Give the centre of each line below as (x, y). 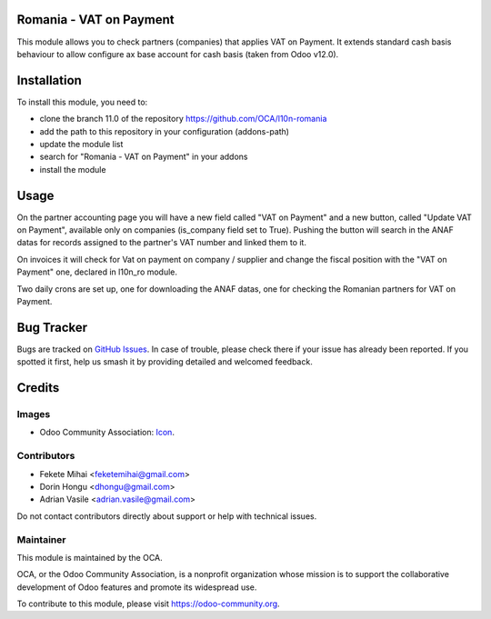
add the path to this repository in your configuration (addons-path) (165, 131)
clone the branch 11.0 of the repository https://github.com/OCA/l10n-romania (183, 119)
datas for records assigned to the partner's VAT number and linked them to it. (161, 243)
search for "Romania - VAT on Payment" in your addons (144, 157)
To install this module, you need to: (82, 102)
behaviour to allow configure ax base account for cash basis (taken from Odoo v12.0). (178, 54)
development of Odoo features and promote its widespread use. (137, 587)
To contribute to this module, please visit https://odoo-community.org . (149, 604)
